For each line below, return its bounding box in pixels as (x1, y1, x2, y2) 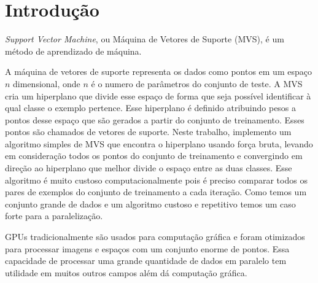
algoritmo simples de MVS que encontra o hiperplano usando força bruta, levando (5, 137, 313, 150)
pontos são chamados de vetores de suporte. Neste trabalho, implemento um (5, 125, 292, 138)
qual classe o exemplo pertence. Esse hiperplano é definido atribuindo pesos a (5, 101, 297, 114)
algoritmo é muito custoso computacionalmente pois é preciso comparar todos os (5, 173, 308, 186)
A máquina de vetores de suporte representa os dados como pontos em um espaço (5, 65, 312, 78)
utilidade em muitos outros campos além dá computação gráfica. (5, 266, 247, 279)
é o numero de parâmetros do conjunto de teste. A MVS (91, 77, 303, 90)
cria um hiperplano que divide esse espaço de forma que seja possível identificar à (5, 89, 311, 102)
